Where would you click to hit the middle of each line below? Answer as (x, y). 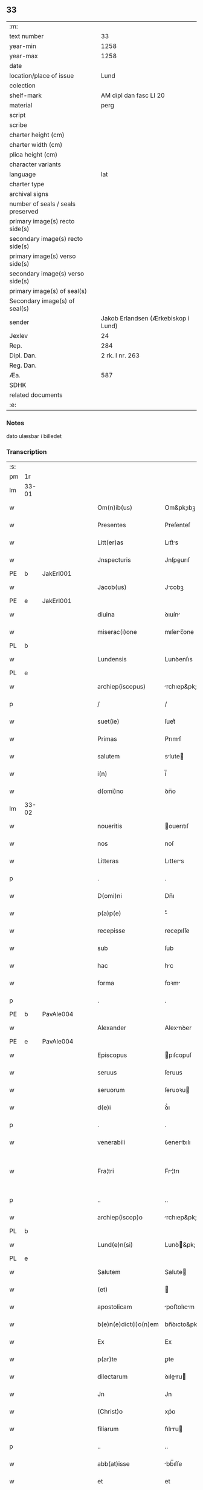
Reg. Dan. (23, 365)
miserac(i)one (117, 632)
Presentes (112, 525)
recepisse (111, 931)
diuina (106, 615)
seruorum (111, 1090)
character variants (35, 164)
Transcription (27, 452)
